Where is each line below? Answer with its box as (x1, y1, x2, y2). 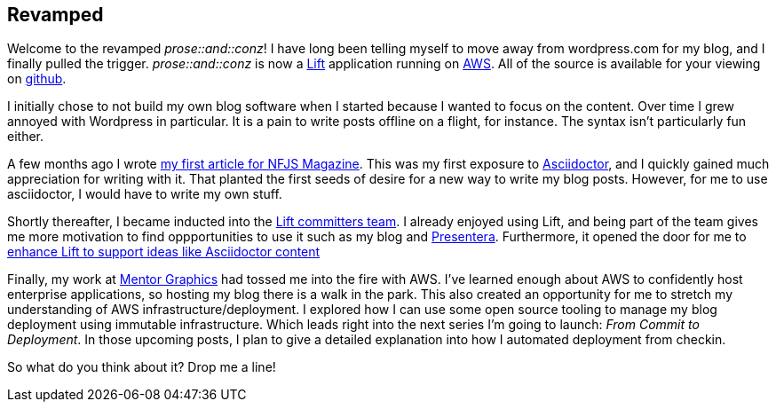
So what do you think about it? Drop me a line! (7, 359, 276, 375)
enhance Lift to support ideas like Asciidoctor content (7, 244, 321, 260)
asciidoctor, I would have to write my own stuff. (7, 186, 282, 202)
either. (7, 129, 44, 145)
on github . (7, 71, 67, 87)
